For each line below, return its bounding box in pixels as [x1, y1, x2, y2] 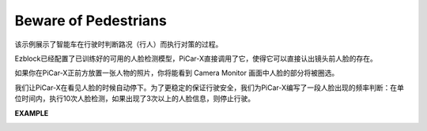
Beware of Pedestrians [14, 12, 168, 29]
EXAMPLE [14, 108, 49, 118]
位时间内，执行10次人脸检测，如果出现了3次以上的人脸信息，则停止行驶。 [14, 94, 255, 103]
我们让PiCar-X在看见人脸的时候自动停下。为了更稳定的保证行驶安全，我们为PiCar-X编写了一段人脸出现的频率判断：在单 [14, 83, 405, 92]
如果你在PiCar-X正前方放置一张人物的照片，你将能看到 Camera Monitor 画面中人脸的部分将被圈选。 [14, 68, 339, 78]
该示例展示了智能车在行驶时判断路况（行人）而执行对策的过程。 [14, 39, 223, 49]
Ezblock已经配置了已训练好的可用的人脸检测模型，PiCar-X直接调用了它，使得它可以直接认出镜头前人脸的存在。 [14, 54, 377, 63]
